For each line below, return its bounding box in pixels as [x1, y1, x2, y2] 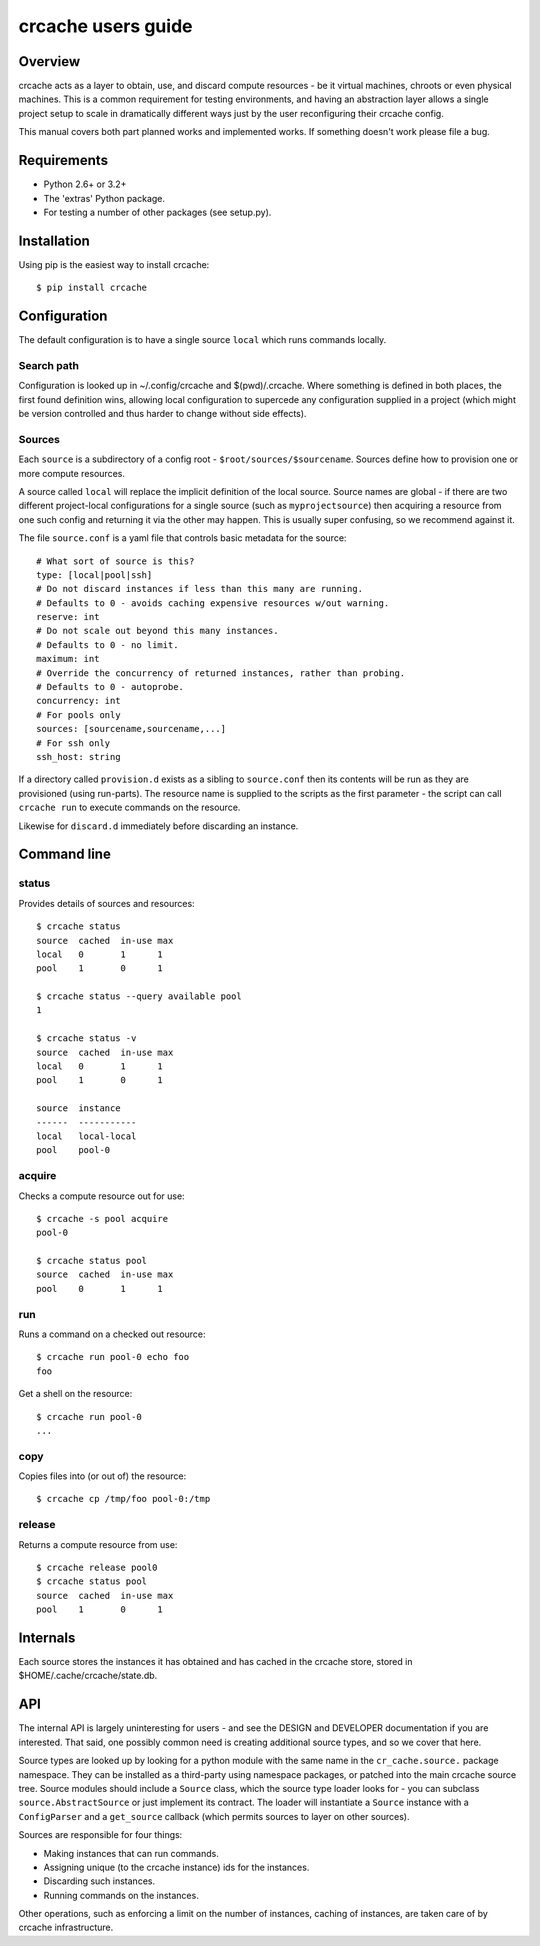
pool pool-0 [36, 1145, 111, 1156]
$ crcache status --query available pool [36, 991, 242, 1002]
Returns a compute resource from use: [18, 1538, 178, 1550]
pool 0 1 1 [36, 1283, 164, 1294]
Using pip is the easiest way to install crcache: [18, 258, 210, 270]
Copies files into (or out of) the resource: [18, 1470, 187, 1482]
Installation [18, 232, 90, 249]
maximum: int [36, 653, 100, 665]
